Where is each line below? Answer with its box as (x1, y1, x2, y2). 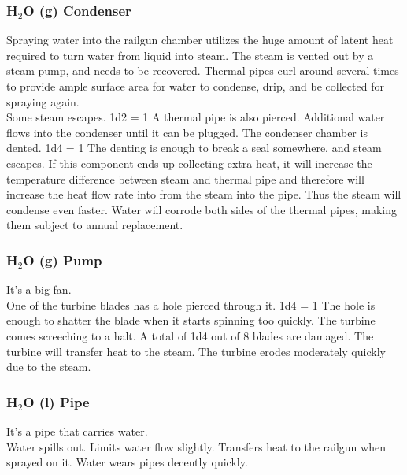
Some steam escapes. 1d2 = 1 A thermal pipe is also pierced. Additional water (6, 109, 385, 125)
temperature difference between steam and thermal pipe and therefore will (6, 170, 364, 187)
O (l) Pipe (23, 392, 90, 411)
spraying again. (6, 93, 80, 109)
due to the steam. (6, 358, 91, 375)
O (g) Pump (23, 250, 102, 269)
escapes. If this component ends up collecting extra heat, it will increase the (6, 154, 372, 171)
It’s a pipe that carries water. (6, 422, 148, 439)
